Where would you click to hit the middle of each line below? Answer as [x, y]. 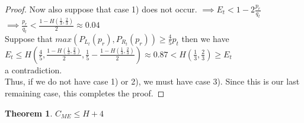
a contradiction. [33, 69]
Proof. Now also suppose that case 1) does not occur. [101, 9]
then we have [205, 38]
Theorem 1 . [29, 113]
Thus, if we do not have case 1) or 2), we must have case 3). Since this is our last [152, 81]
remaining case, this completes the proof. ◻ [85, 93]
